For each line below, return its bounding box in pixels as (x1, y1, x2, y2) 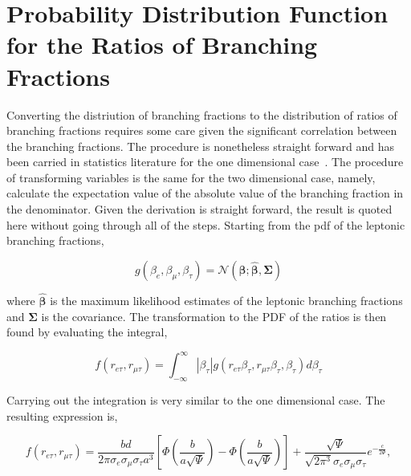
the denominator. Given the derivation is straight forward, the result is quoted (6, 201, 393, 218)
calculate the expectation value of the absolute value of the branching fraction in (6, 185, 404, 201)
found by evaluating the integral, (6, 323, 168, 340)
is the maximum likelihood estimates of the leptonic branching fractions (50, 292, 403, 309)
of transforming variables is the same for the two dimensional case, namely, (6, 169, 376, 185)
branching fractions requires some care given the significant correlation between (6, 122, 397, 139)
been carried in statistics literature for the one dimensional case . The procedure (6, 153, 404, 170)
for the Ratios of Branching (6, 28, 318, 61)
